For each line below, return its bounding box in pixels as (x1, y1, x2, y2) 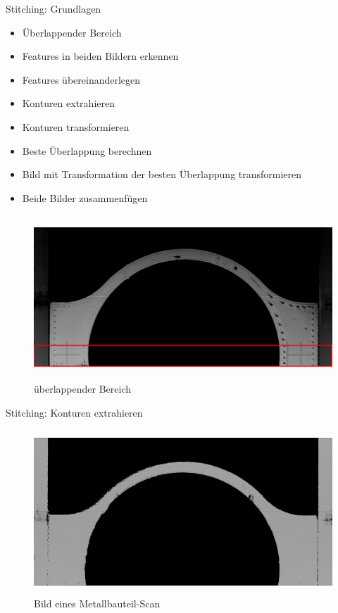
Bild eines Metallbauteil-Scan (34, 596, 161, 611)
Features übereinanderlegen (22, 72, 141, 87)
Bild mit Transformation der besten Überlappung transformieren (22, 167, 302, 182)
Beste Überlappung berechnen (22, 143, 152, 158)
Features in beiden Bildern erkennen (22, 49, 179, 63)
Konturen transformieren (22, 119, 130, 134)
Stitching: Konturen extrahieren (6, 405, 143, 419)
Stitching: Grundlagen (6, 1, 101, 15)
